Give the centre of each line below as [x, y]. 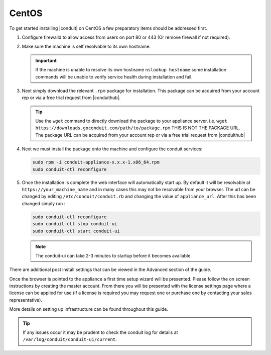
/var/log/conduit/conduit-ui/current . [70, 339]
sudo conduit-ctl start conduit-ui [76, 231]
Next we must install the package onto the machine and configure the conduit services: [112, 149]
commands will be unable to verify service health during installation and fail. [114, 77]
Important [46, 60]
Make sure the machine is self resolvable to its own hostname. [86, 47]
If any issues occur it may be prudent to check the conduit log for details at [100, 332]
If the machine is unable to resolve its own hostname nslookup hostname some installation [131, 70]
